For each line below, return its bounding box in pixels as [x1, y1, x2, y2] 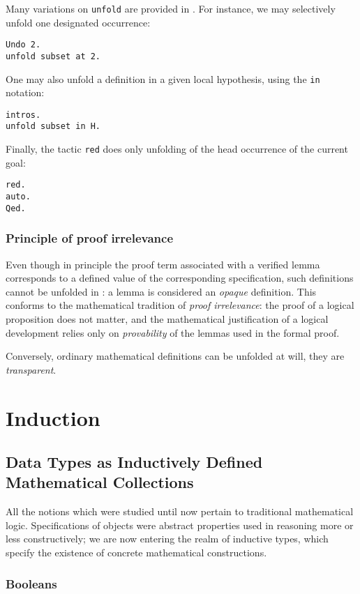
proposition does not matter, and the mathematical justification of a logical [6, 311, 329, 326]
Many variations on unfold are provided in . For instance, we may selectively [6, 1, 336, 15]
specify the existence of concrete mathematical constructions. [6, 545, 267, 560]
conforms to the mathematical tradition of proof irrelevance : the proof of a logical [6, 298, 354, 312]
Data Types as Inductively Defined [6, 451, 263, 473]
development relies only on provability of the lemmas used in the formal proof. [6, 325, 340, 340]
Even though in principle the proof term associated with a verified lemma [6, 257, 320, 271]
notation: [6, 85, 45, 100]
